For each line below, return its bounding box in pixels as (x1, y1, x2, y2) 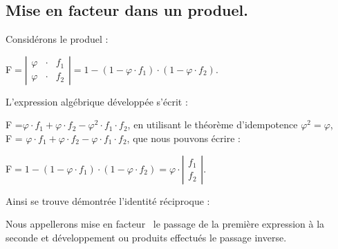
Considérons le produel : (6, 32, 109, 46)
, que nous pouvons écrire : (126, 130, 241, 145)
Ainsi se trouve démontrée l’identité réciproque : (6, 193, 210, 208)
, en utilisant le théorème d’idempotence (127, 117, 298, 132)
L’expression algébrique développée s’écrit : (6, 94, 188, 108)
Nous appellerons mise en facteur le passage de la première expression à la (6, 217, 325, 231)
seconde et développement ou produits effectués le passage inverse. (6, 230, 287, 244)
